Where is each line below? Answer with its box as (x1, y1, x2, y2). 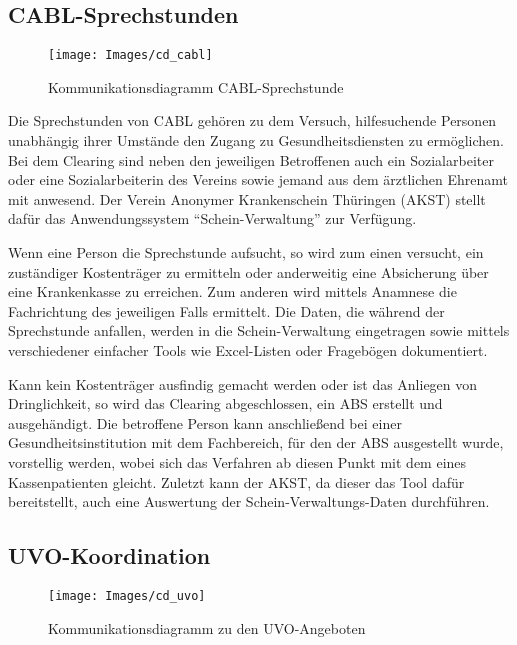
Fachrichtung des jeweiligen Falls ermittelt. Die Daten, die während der (8, 300, 445, 321)
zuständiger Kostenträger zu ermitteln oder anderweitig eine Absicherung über (8, 261, 489, 282)
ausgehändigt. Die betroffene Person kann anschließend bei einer (8, 412, 402, 433)
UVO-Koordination (8, 540, 211, 571)
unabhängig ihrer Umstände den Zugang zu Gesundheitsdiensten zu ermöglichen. (8, 130, 505, 151)
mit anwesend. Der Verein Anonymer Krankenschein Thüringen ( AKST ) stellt (8, 188, 486, 209)
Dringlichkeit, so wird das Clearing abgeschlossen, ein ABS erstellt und (8, 393, 443, 414)
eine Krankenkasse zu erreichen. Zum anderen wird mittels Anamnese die (8, 281, 457, 302)
